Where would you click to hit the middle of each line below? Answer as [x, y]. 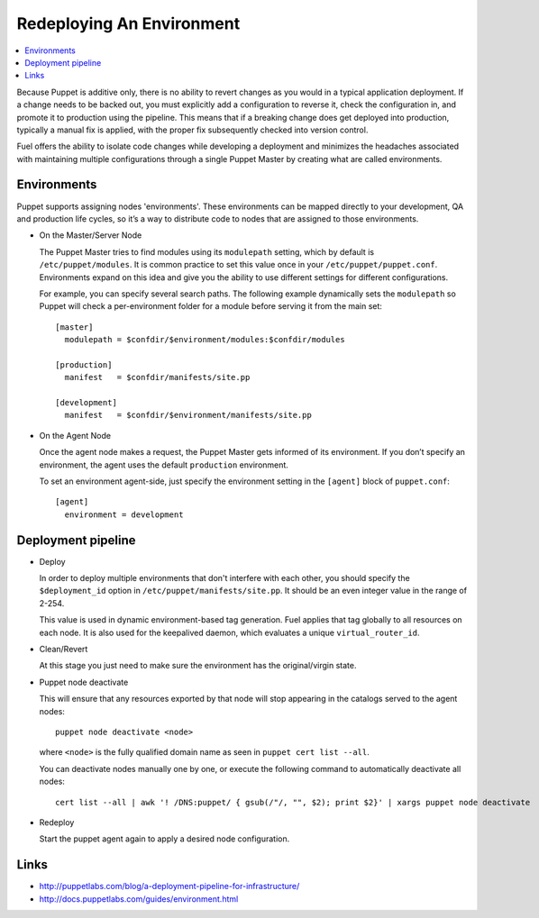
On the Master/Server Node [91, 235]
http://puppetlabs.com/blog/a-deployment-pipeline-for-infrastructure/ [169, 886]
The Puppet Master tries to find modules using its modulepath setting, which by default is [206, 251]
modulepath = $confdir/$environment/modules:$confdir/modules [205, 340]
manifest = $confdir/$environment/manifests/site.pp [188, 415]
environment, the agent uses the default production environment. [164, 465]
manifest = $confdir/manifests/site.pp [157, 377]
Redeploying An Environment [128, 23]
